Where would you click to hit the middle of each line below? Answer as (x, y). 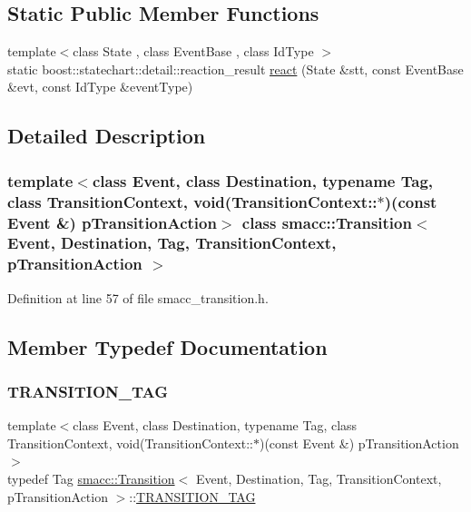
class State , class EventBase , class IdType (193, 51)
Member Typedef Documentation (167, 346)
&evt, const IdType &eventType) (100, 87)
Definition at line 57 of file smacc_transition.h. (138, 297)
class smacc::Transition (327, 222)
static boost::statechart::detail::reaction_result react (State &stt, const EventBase (235, 69)
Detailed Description (107, 136)
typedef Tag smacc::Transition (91, 479)
